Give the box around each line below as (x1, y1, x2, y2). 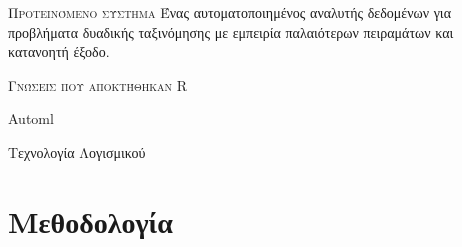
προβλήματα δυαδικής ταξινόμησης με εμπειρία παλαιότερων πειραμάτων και (8, 21, 454, 42)
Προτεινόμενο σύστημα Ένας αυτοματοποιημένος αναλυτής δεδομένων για (8, 2, 451, 22)
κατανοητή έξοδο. (8, 41, 110, 62)
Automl (8, 108, 54, 129)
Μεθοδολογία (8, 200, 173, 241)
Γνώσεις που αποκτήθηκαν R (8, 74, 188, 95)
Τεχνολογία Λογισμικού (8, 141, 146, 162)
